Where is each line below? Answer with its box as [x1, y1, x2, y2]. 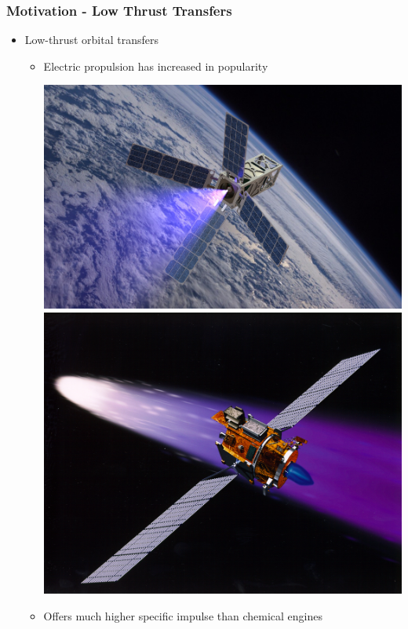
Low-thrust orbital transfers [24, 31, 158, 48]
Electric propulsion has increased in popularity [43, 57, 268, 74]
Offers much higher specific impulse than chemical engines [43, 607, 322, 624]
